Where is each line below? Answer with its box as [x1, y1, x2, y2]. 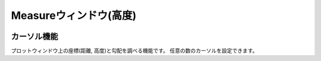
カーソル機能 [11, 31, 58, 41]
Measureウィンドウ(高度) [11, 9, 137, 22]
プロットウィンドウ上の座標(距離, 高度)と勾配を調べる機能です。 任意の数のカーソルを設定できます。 [11, 47, 258, 54]
